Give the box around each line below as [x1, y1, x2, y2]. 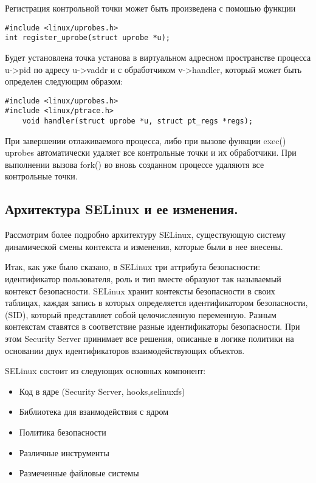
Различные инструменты [19, 446, 109, 459]
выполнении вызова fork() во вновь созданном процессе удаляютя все [5, 158, 264, 170]
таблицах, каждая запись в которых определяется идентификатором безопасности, [5, 296, 308, 309]
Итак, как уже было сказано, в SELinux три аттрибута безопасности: [5, 260, 261, 273]
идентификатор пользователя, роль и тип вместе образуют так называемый [5, 273, 281, 285]
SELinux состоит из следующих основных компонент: [5, 364, 206, 377]
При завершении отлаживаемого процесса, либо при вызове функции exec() [5, 134, 286, 147]
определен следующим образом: [5, 75, 123, 88]
